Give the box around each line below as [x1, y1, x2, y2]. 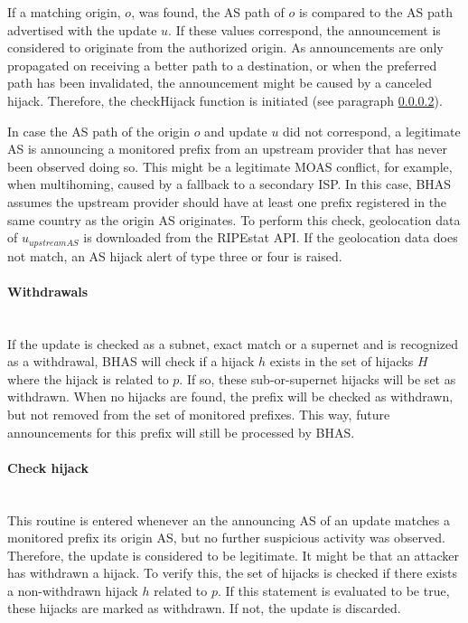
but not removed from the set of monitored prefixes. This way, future [7, 404, 390, 423]
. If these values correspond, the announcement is [168, 20, 441, 39]
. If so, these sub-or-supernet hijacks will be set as [179, 369, 456, 388]
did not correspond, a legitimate [283, 121, 461, 140]
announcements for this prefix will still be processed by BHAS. [7, 422, 355, 441]
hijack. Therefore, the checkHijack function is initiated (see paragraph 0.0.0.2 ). [7, 90, 443, 109]
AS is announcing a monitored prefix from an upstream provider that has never [7, 139, 448, 158]
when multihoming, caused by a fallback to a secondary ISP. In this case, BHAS [7, 175, 452, 194]
